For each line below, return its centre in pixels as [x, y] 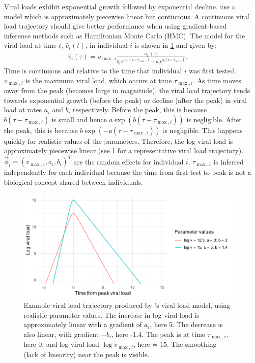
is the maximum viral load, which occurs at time [99, 80]
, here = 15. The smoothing [175, 344]
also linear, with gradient [61, 334]
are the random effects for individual [128, 161]
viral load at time [30, 45]
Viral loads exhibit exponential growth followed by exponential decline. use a [120, 6]
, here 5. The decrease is [186, 324]
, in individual [106, 45]
